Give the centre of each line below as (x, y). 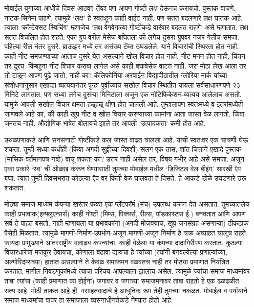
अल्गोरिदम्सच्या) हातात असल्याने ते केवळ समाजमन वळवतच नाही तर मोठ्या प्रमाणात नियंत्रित (117, 261)
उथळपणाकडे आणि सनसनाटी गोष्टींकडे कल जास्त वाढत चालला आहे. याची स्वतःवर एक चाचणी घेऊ (127, 139)
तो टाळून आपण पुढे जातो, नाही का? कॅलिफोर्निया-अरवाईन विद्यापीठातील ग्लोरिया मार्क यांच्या (116, 75)
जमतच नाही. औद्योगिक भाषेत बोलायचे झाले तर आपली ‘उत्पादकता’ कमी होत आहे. (105, 123)
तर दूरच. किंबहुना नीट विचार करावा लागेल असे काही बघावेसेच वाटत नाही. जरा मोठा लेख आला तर (125, 65)
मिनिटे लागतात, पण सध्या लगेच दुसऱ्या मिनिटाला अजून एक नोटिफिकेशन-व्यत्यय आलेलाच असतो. (123, 94)
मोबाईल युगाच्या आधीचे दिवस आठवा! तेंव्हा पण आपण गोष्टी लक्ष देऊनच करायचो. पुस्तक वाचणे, (120, 8)
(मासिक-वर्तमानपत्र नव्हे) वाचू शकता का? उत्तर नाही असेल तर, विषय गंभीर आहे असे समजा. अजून (125, 158)
